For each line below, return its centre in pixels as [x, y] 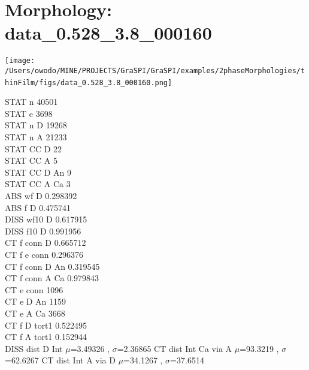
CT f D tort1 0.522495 [46, 325]
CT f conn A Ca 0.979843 [52, 278]
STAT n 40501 [31, 102]
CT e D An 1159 [36, 301]
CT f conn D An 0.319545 [52, 266]
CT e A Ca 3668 [35, 313]
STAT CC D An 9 [38, 172]
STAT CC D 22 [34, 148]
